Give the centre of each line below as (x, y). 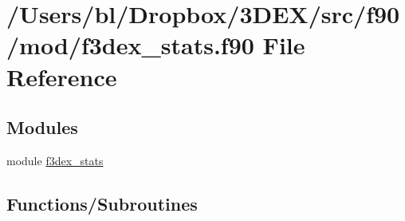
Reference (62, 76)
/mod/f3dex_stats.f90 (130, 45)
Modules (42, 127)
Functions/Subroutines (102, 203)
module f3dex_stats (55, 160)
